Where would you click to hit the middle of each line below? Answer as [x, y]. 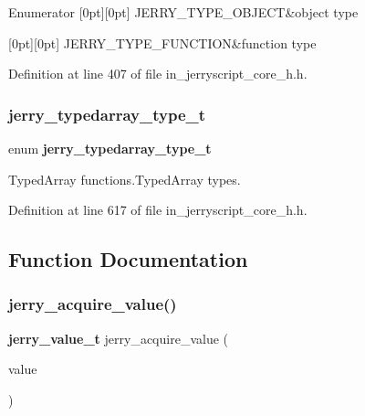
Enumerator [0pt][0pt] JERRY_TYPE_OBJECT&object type [183, 12]
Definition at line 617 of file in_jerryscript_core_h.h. [158, 210]
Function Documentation [128, 259]
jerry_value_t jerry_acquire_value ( [119, 338]
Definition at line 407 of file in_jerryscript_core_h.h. [158, 74]
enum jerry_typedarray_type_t [110, 148]
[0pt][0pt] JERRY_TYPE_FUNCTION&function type [162, 43]
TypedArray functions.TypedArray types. [125, 179]
